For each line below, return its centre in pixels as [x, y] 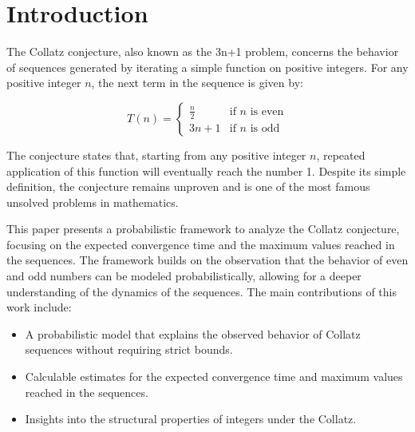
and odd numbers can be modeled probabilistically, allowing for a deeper [184, 276]
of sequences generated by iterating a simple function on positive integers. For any [207, 67]
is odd [265, 128]
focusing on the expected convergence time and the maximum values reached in [201, 244]
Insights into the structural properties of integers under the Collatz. [191, 419]
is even [267, 111]
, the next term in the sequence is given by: [197, 83]
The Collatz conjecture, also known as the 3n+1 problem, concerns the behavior [203, 52]
